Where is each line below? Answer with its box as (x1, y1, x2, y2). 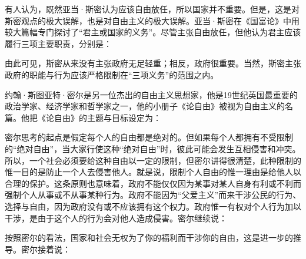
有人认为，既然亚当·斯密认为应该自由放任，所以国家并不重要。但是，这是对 (5, 3, 300, 15)
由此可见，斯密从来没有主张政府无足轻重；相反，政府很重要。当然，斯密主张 (5, 57, 301, 69)
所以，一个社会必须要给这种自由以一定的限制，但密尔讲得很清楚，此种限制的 (5, 154, 301, 166)
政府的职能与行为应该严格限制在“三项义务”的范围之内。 (5, 68, 219, 80)
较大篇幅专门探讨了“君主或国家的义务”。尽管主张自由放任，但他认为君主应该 (5, 26, 301, 38)
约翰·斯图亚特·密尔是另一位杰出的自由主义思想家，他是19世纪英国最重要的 (5, 88, 298, 100)
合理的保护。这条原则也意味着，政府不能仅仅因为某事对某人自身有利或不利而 (5, 177, 301, 189)
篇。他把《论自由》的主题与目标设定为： (5, 111, 161, 123)
